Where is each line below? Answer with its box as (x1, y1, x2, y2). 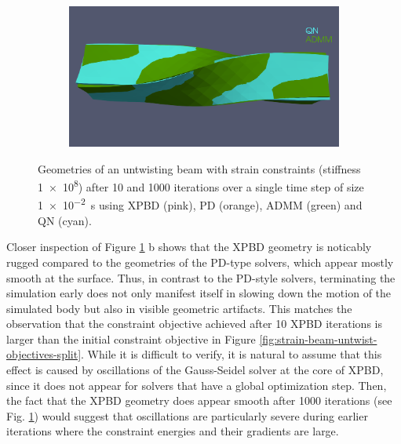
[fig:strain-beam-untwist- (259, 330, 377, 347)
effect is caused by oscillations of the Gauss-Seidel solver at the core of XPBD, (6, 362, 384, 378)
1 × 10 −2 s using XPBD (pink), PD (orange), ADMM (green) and (38, 195, 363, 213)
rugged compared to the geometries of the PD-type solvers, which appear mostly (6, 253, 394, 270)
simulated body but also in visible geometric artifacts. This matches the (6, 300, 352, 316)
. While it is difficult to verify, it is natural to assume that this (81, 346, 382, 362)
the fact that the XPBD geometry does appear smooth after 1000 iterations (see (6, 392, 392, 409)
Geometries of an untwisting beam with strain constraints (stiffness (38, 160, 361, 177)
